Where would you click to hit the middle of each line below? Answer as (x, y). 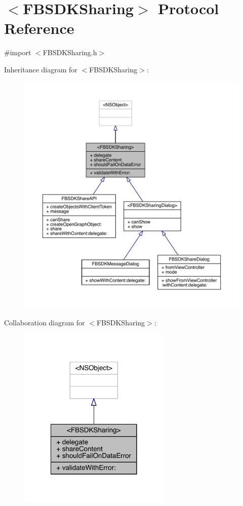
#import (18, 52)
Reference (39, 28)
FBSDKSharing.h (70, 52)
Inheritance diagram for (41, 69)
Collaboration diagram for (45, 322)
